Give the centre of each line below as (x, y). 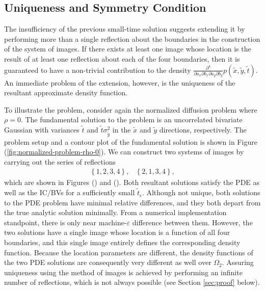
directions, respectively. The (203, 129)
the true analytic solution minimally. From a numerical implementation (115, 212)
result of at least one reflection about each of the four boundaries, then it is (122, 58)
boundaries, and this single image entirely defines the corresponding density (122, 242)
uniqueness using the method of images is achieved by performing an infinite (123, 272)
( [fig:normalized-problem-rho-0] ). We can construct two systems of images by (124, 152)
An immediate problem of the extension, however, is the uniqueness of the (120, 82)
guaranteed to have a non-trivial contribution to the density (98, 70)
